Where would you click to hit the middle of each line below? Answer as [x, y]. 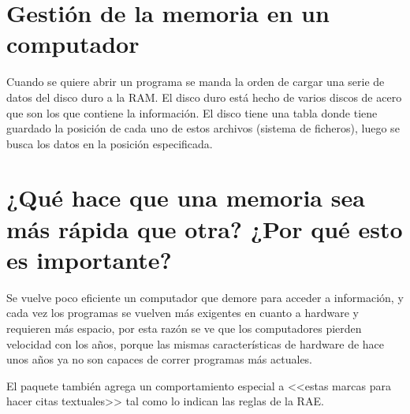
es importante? [89, 259]
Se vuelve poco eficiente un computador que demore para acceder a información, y [205, 297]
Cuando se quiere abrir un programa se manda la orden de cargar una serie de [196, 82]
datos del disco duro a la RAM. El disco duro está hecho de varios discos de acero [204, 97]
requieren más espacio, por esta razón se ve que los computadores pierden [184, 328]
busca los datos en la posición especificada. [110, 143]
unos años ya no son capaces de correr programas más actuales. [160, 359]
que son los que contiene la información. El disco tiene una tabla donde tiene [192, 112]
